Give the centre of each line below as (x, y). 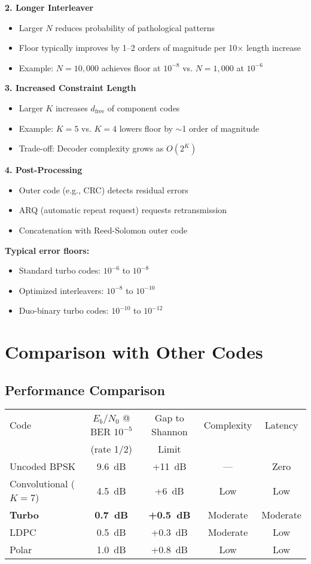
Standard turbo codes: (60, 270)
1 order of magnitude (221, 128)
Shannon (170, 432)
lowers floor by (146, 128)
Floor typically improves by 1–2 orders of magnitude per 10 (128, 48)
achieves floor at (131, 67)
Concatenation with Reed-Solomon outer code (103, 230)
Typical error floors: (47, 250)
